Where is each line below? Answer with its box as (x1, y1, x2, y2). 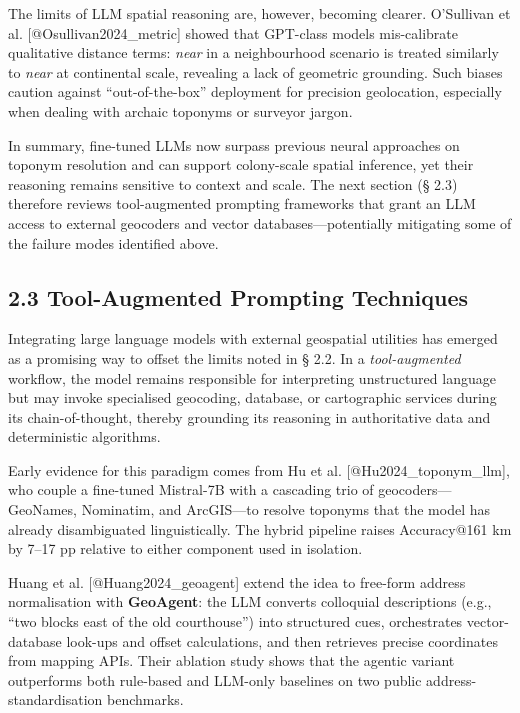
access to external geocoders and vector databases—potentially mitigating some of (8, 212, 512, 233)
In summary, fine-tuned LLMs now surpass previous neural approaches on (8, 134, 460, 155)
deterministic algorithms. (8, 426, 161, 447)
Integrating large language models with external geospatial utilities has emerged (8, 328, 498, 349)
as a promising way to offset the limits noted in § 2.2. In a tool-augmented (8, 347, 461, 368)
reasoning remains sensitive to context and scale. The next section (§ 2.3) (8, 173, 458, 194)
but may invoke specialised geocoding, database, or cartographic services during (8, 387, 497, 408)
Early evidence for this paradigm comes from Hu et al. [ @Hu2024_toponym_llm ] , (8, 459, 510, 480)
